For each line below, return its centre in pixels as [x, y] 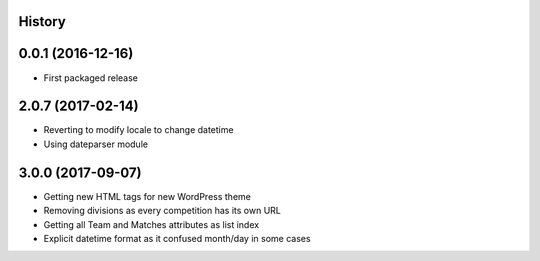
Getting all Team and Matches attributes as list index [151, 224]
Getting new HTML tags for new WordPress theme [147, 196]
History [42, 21]
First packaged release [91, 77]
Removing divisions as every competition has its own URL [162, 211]
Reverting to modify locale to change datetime [138, 130]
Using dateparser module [96, 144]
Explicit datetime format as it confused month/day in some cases [177, 238]
